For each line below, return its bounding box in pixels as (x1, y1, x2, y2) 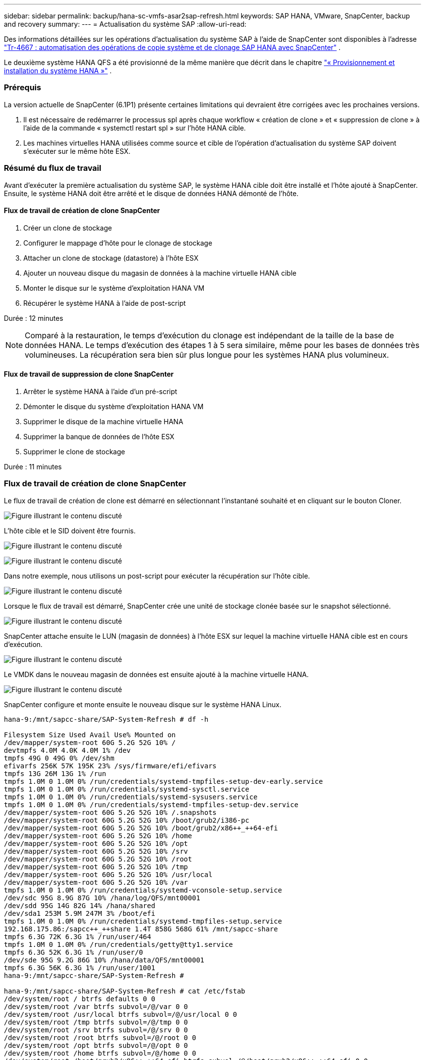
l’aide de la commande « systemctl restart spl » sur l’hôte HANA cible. (23, 123, 246, 132)
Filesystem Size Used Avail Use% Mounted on (4, 730, 176, 739)
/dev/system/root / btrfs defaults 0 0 (4, 994, 155, 1003)
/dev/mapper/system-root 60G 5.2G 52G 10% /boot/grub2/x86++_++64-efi (4, 824, 278, 832)
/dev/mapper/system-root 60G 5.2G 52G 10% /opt (4, 839, 188, 847)
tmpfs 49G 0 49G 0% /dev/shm (4, 754, 114, 762)
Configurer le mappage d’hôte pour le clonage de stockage (23, 238, 212, 247)
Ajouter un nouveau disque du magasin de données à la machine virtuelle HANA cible (23, 268, 296, 277)
